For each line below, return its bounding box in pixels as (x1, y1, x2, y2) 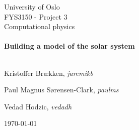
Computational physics (4, 21, 75, 32)
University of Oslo (4, 2, 60, 12)
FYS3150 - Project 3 (4, 11, 67, 22)
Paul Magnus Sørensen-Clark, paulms (4, 84, 119, 95)
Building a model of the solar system (4, 41, 135, 51)
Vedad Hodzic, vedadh (4, 101, 72, 111)
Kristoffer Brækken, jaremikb (4, 67, 93, 78)
